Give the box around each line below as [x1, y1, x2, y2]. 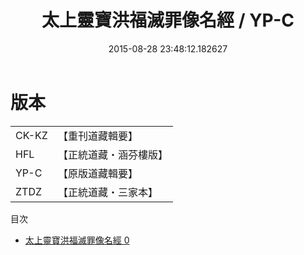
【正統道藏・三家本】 [57, 185, 158, 199]
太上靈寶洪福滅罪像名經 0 [24, 234, 130, 246]
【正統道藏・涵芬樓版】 [57, 147, 168, 161]
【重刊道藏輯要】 [57, 129, 138, 143]
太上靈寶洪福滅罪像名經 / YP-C [41, 9, 295, 32]
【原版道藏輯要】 [57, 166, 138, 180]
